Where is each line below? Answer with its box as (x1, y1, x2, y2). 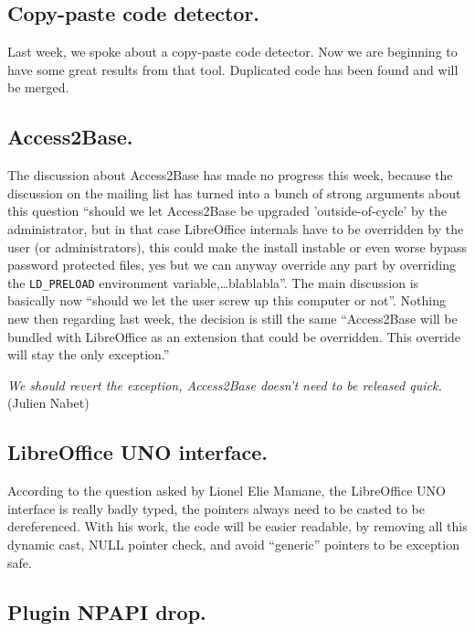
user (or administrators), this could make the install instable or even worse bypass (7, 237, 467, 256)
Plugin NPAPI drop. (7, 597, 206, 626)
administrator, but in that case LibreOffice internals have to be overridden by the (7, 219, 464, 238)
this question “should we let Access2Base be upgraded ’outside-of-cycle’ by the (7, 201, 447, 220)
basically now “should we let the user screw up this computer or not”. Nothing (7, 291, 447, 310)
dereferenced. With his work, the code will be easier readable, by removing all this (7, 517, 468, 536)
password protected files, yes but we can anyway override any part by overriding (7, 255, 456, 274)
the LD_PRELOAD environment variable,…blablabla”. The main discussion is (7, 273, 419, 292)
